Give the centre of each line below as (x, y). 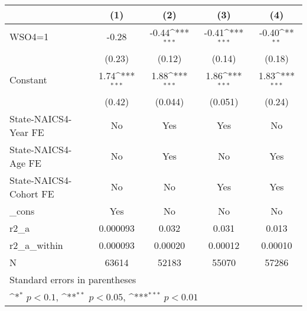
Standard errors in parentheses (73, 279)
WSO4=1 (29, 37)
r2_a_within (36, 245)
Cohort (24, 193)
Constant (28, 80)
